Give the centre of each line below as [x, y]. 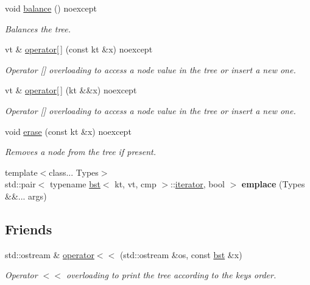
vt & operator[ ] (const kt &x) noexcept [79, 49]
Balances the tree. [38, 28]
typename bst [75, 184]
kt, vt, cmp [136, 184]
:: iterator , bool [198, 184]
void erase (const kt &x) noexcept [68, 131]
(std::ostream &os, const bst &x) [181, 254]
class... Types [74, 172]
